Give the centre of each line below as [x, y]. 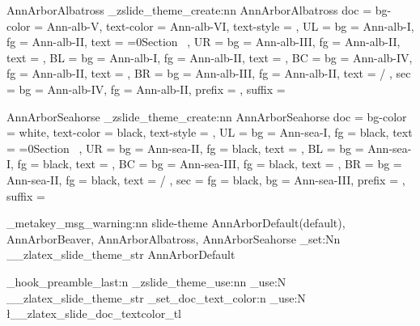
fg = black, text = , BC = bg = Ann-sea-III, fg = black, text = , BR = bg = [210, 164]
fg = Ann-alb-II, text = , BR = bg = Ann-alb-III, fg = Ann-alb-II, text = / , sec [209, 73]
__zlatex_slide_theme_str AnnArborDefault [121, 254]
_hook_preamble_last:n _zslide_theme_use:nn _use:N [146, 281]
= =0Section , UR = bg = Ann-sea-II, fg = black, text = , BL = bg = [185, 148]
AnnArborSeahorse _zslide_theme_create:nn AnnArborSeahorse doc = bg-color [207, 116]
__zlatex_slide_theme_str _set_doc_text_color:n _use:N [156, 297]
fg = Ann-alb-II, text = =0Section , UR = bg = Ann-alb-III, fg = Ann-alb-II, [204, 42]
